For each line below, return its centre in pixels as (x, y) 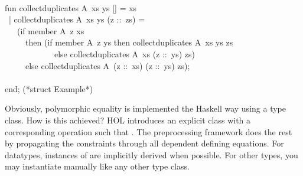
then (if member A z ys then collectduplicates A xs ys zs (129, 42)
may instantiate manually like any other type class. (97, 166)
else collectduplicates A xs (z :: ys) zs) (124, 53)
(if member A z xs (50, 30)
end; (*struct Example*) (49, 88)
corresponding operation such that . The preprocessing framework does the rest (149, 131)
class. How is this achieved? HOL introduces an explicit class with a (128, 120)
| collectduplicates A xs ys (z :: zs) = (77, 19)
